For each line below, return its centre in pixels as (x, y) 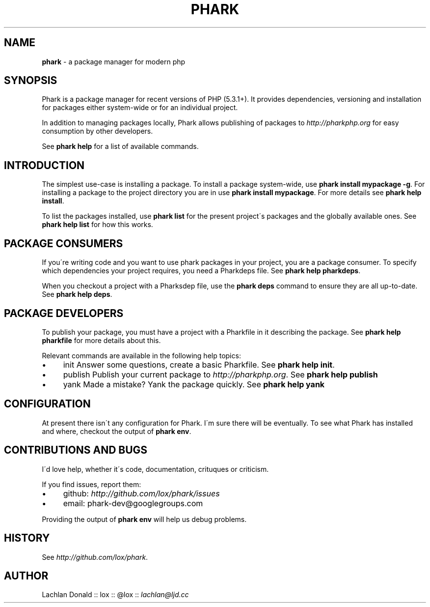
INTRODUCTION (44, 165)
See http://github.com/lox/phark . (95, 557)
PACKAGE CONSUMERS (64, 243)
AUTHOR (26, 576)
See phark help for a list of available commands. (120, 146)
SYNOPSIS (31, 81)
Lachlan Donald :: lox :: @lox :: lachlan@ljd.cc (115, 595)
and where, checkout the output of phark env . (117, 431)
